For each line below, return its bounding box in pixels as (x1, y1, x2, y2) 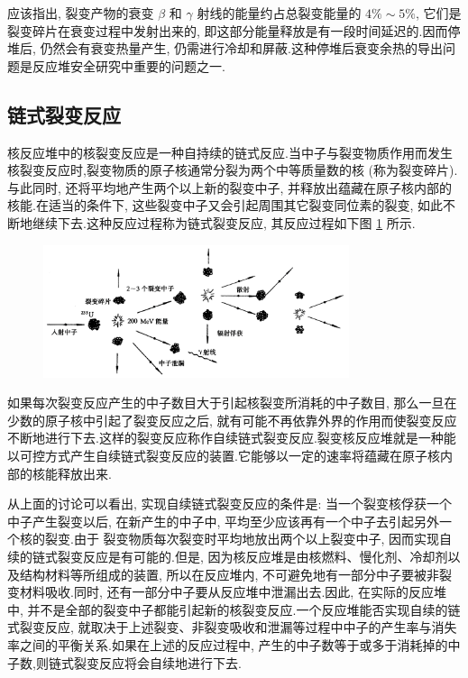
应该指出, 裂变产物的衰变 (7, 4, 154, 22)
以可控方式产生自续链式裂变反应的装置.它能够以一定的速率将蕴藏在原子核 (7, 445, 440, 464)
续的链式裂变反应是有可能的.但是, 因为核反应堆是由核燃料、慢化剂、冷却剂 (7, 546, 448, 565)
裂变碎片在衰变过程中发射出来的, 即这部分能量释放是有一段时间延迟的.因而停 (7, 21, 461, 40)
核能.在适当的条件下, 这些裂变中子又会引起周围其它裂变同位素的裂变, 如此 (7, 196, 443, 215)
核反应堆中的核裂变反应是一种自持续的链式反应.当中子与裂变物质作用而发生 (7, 142, 453, 161)
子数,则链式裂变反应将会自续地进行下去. (7, 653, 242, 672)
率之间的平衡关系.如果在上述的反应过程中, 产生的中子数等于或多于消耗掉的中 (7, 635, 461, 654)
